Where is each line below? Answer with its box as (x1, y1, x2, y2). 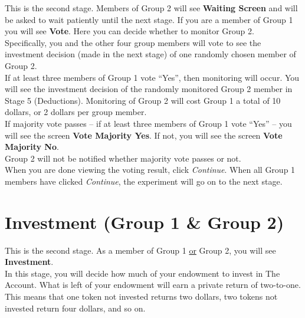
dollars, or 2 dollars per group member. (5, 106, 147, 118)
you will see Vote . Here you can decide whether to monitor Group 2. (5, 25, 254, 37)
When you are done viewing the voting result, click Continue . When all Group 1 (5, 163, 296, 176)
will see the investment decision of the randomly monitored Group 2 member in (5, 83, 293, 95)
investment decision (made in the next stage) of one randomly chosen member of (5, 48, 296, 60)
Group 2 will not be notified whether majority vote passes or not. (5, 152, 241, 164)
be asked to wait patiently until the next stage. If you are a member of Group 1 (5, 13, 293, 25)
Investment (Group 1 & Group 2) (5, 209, 284, 234)
